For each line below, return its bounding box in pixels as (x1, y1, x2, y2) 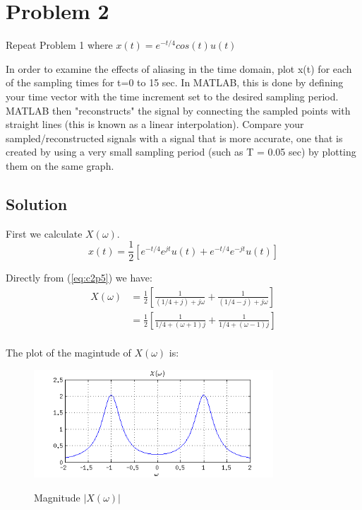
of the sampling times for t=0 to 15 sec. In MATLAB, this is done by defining (6, 75, 344, 90)
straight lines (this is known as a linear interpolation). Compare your (6, 117, 304, 132)
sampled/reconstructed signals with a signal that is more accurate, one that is (6, 130, 343, 145)
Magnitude (34, 489, 80, 504)
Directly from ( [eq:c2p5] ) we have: (6, 270, 152, 285)
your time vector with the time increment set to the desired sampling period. (6, 88, 339, 103)
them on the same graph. (6, 158, 114, 173)
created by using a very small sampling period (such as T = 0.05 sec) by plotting (6, 144, 356, 159)
